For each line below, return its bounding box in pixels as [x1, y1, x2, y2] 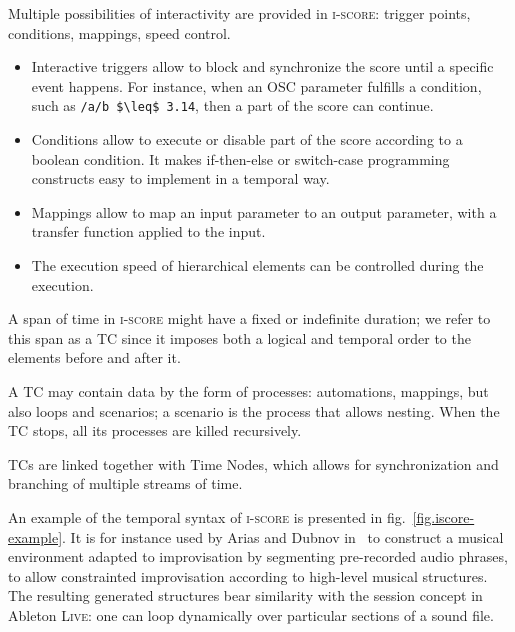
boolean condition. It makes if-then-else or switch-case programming [31, 148, 450, 169]
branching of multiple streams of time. [8, 473, 243, 494]
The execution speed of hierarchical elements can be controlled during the [31, 255, 484, 275]
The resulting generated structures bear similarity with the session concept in [8, 585, 483, 606]
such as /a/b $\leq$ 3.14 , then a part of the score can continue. [31, 95, 434, 116]
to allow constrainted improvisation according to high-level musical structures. [8, 565, 488, 586]
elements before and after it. [8, 347, 181, 368]
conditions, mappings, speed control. [8, 22, 231, 43]
